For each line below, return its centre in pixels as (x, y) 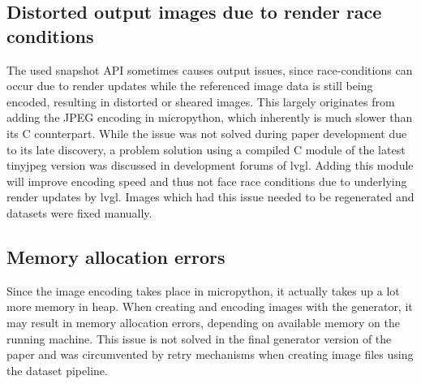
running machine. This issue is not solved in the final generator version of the (199, 338)
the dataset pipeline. (57, 370)
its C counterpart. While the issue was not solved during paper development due (207, 133)
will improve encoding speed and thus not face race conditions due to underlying (207, 181)
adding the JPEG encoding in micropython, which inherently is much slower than (210, 117)
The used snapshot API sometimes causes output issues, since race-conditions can (210, 69)
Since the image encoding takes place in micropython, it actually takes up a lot (203, 290)
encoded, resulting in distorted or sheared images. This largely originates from (201, 101)
